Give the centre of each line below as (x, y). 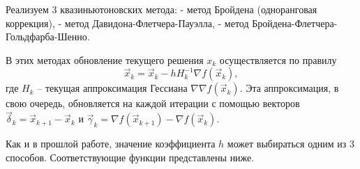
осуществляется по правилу (278, 59)
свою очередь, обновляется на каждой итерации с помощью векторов (153, 103)
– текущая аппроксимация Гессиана (112, 88)
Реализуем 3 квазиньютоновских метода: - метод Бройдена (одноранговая (162, 9)
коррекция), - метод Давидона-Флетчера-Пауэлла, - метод (127, 23)
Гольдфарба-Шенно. (48, 37)
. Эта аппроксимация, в (289, 88)
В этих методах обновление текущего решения (105, 59)
